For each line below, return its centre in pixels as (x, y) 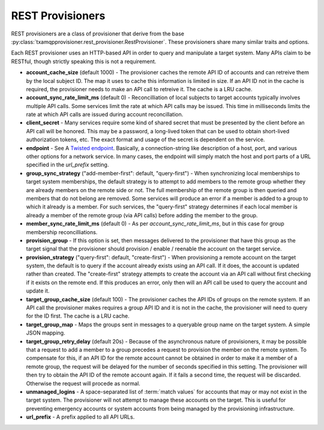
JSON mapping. (46, 333)
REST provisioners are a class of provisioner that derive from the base (97, 34)
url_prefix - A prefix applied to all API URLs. (80, 417)
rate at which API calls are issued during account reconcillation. (105, 115)
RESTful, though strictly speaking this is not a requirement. (84, 61)
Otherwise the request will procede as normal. (83, 383)
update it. (38, 291)
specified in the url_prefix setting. (67, 165)
